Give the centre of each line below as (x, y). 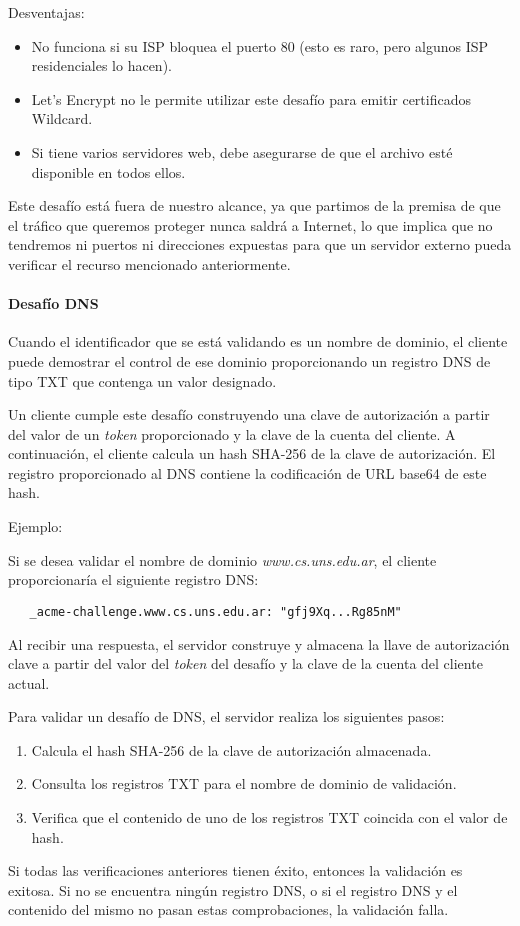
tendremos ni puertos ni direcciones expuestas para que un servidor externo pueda (260, 244)
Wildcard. (62, 118)
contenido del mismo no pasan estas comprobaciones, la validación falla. (228, 909)
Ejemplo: (35, 526)
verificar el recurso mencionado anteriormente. (149, 263)
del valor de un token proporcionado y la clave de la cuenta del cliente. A (232, 433)
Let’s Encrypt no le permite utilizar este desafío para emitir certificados (251, 98)
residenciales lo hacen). (101, 65)
